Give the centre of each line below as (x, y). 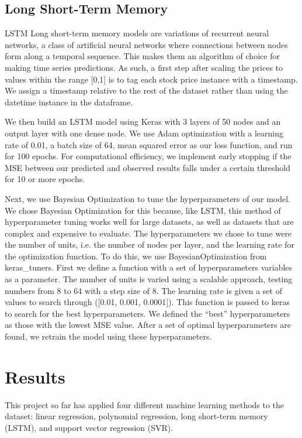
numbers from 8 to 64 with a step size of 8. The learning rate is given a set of (143, 290)
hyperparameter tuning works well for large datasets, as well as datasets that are (149, 222)
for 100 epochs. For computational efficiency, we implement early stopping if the (148, 156)
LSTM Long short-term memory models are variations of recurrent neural (137, 33)
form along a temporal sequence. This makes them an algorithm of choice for (142, 56)
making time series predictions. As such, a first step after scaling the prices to (144, 67)
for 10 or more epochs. (45, 179)
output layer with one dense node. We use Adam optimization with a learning (144, 133)
